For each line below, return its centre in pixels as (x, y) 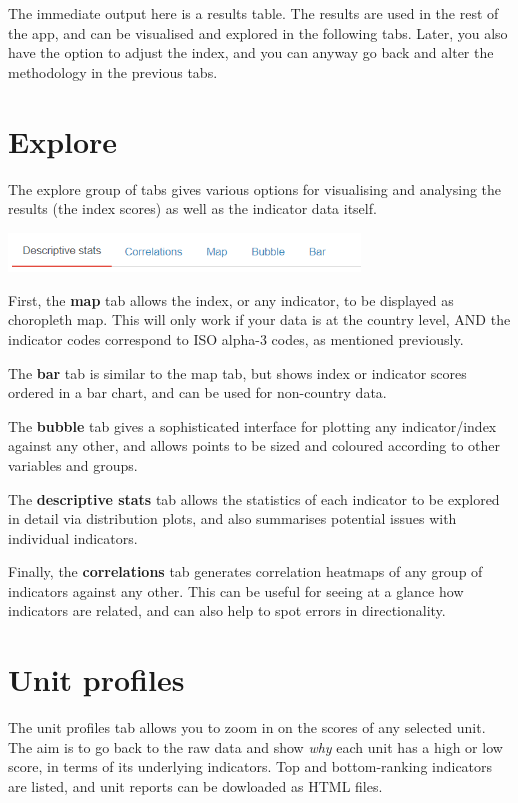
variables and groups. (73, 464)
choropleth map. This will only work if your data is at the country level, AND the (259, 319)
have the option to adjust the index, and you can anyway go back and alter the (251, 52)
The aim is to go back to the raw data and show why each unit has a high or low (255, 746)
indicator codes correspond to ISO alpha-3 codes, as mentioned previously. (236, 338)
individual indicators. (73, 537)
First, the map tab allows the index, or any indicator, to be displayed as (231, 299)
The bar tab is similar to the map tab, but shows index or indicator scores (237, 372)
